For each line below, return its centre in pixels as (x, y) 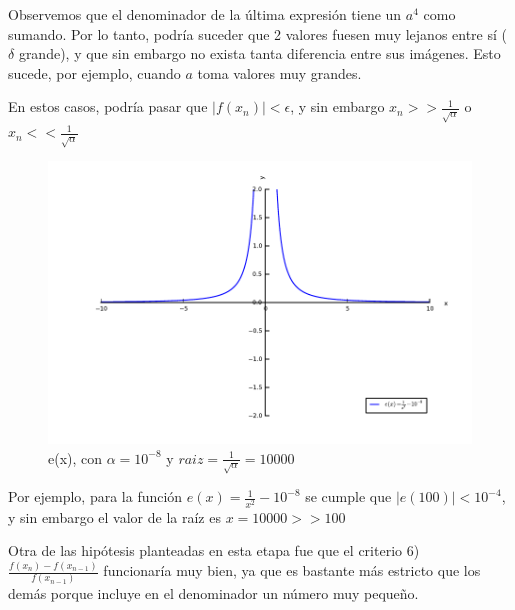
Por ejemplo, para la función (95, 496)
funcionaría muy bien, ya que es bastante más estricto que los (292, 570)
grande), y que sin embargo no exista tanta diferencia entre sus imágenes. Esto (259, 53)
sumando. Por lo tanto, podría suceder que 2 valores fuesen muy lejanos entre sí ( (257, 33)
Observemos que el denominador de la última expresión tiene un (205, 14)
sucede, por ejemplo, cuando (94, 72)
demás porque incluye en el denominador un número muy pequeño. (213, 593)
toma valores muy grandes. (279, 72)
